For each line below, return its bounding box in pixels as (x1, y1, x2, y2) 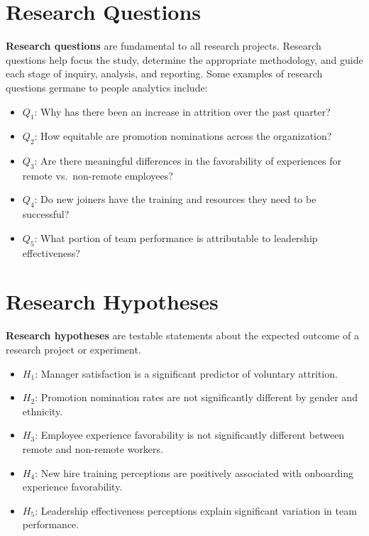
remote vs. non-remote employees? (22, 168, 173, 182)
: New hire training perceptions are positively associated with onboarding (35, 465, 354, 480)
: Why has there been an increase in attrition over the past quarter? (34, 104, 331, 119)
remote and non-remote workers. (22, 441, 163, 456)
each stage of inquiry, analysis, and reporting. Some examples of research (6, 66, 323, 81)
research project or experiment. (6, 341, 141, 356)
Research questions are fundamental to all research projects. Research (6, 38, 321, 53)
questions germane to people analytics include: (6, 80, 208, 94)
